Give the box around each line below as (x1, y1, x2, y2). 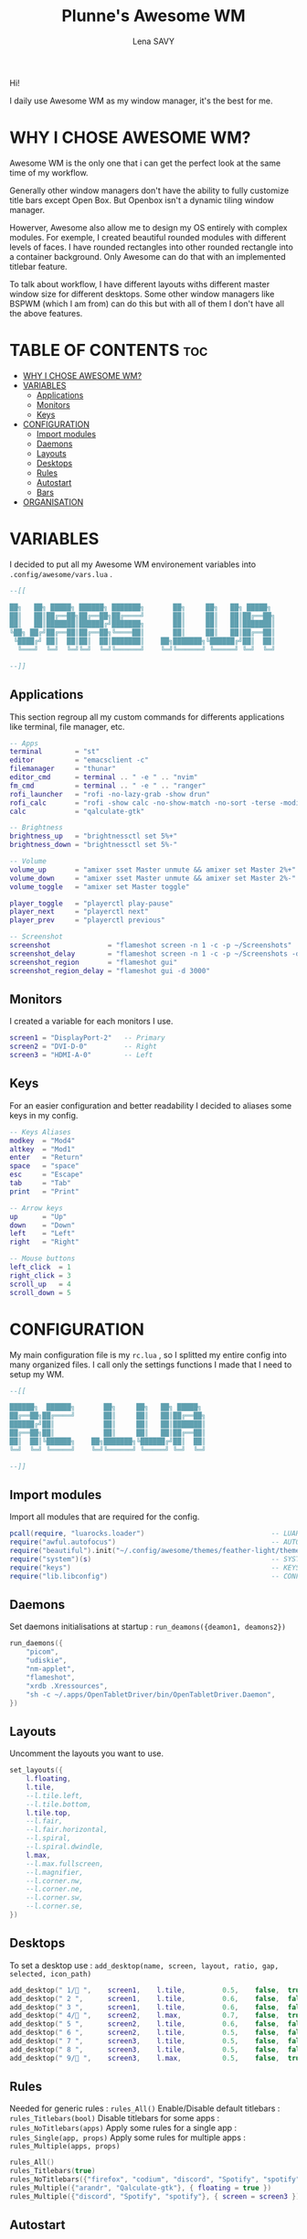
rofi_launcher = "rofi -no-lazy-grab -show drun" (9, 789, 210, 798)
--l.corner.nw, (26, 1876, 84, 1885)
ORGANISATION (22, 496, 84, 508)
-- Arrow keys (9, 1204, 64, 1213)
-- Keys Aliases (9, 1127, 71, 1137)
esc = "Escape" (9, 1170, 84, 1180)
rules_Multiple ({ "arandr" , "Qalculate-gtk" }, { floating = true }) (9, 2183, 272, 2193)
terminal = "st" (9, 747, 101, 756)
